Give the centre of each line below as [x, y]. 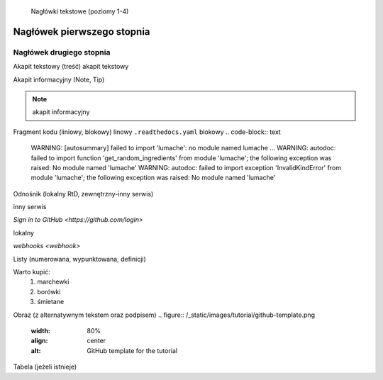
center [96, 341]
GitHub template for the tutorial [132, 350]
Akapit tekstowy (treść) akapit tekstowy [71, 67]
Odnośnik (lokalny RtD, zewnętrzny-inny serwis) [83, 194]
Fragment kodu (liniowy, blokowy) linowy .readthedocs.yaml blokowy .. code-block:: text [147, 132]
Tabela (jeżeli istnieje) [45, 367]
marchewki [53, 282]
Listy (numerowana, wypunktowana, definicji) [80, 259]
